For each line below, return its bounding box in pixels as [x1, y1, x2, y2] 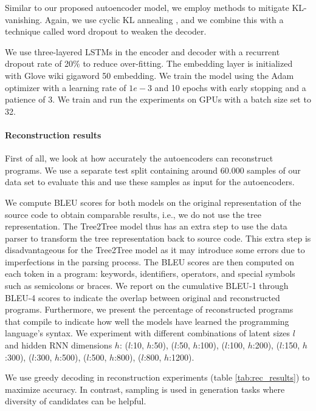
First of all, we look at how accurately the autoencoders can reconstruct [5, 152, 273, 165]
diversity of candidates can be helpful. [5, 395, 146, 407]
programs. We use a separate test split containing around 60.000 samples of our [5, 163, 301, 176]
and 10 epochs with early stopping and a [154, 81, 306, 93]
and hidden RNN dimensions [5, 339, 112, 352]
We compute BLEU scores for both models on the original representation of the [5, 195, 301, 208]
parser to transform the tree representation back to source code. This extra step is [5, 231, 311, 244]
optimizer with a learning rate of [5, 81, 126, 93]
